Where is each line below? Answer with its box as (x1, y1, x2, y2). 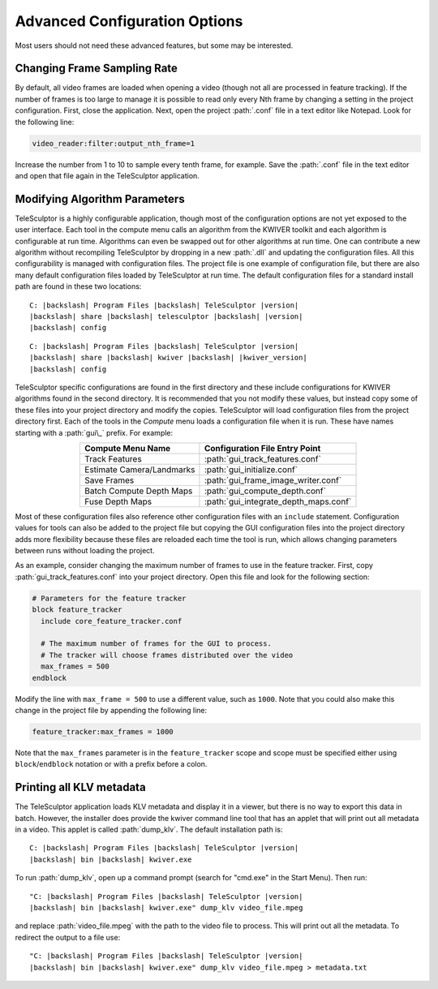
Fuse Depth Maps (84, 496, 152, 507)
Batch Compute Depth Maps (84, 485, 193, 497)
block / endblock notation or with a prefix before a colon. (15, 759, 208, 769)
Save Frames (84, 475, 135, 486)
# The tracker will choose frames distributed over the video (41, 650, 294, 660)
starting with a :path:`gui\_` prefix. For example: (15, 428, 174, 437)
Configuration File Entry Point (204, 442, 321, 454)
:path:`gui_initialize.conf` (204, 463, 298, 475)
